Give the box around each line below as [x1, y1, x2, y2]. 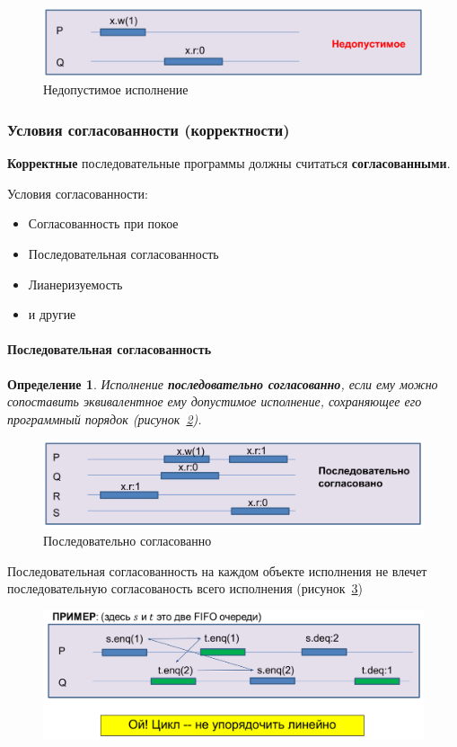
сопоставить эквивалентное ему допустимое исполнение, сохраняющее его [7, 392, 422, 411]
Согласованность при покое [28, 214, 179, 233]
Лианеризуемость [28, 274, 123, 293]
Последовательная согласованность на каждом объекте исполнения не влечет [7, 561, 427, 580]
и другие [28, 305, 76, 324]
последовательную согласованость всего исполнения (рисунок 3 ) [7, 579, 363, 598]
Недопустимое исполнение [43, 80, 189, 99]
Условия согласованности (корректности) [7, 118, 290, 140]
